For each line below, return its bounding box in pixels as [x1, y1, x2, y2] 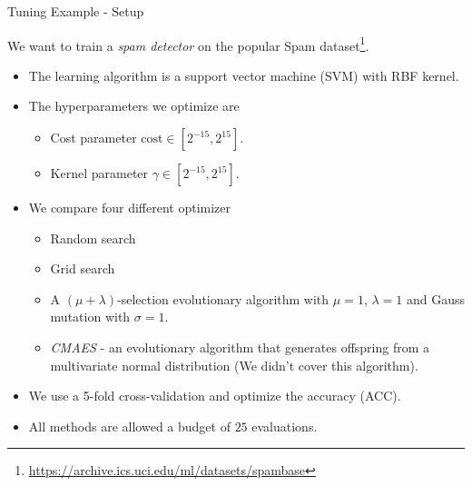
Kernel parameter [50, 164, 149, 183]
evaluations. [251, 416, 318, 435]
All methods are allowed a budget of [28, 416, 231, 435]
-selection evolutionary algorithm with [116, 289, 329, 308]
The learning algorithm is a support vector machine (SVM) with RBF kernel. [28, 65, 459, 84]
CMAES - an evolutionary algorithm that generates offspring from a [50, 338, 430, 356]
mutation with [50, 307, 131, 326]
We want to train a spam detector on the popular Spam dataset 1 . [7, 33, 369, 55]
